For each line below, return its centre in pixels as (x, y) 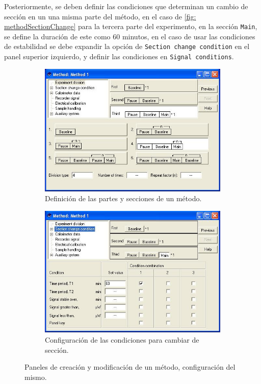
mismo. (36, 377)
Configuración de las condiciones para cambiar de (122, 340)
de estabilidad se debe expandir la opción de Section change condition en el (127, 46)
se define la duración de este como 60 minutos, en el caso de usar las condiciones (130, 36)
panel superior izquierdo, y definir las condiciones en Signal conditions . (119, 56)
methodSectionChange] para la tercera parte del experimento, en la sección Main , (131, 26)
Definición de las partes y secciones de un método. (123, 198)
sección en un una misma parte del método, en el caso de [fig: (100, 16)
